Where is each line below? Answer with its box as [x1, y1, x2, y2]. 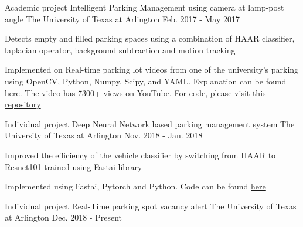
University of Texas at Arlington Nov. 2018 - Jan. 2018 [5, 129, 203, 141]
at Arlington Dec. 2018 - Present [5, 211, 122, 223]
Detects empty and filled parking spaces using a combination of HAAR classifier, [5, 32, 295, 45]
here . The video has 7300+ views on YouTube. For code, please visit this [5, 86, 266, 99]
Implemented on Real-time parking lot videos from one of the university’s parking [5, 63, 299, 76]
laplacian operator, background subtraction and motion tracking [5, 43, 236, 56]
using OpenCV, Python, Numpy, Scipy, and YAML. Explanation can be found [5, 74, 287, 87]
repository [5, 98, 41, 110]
